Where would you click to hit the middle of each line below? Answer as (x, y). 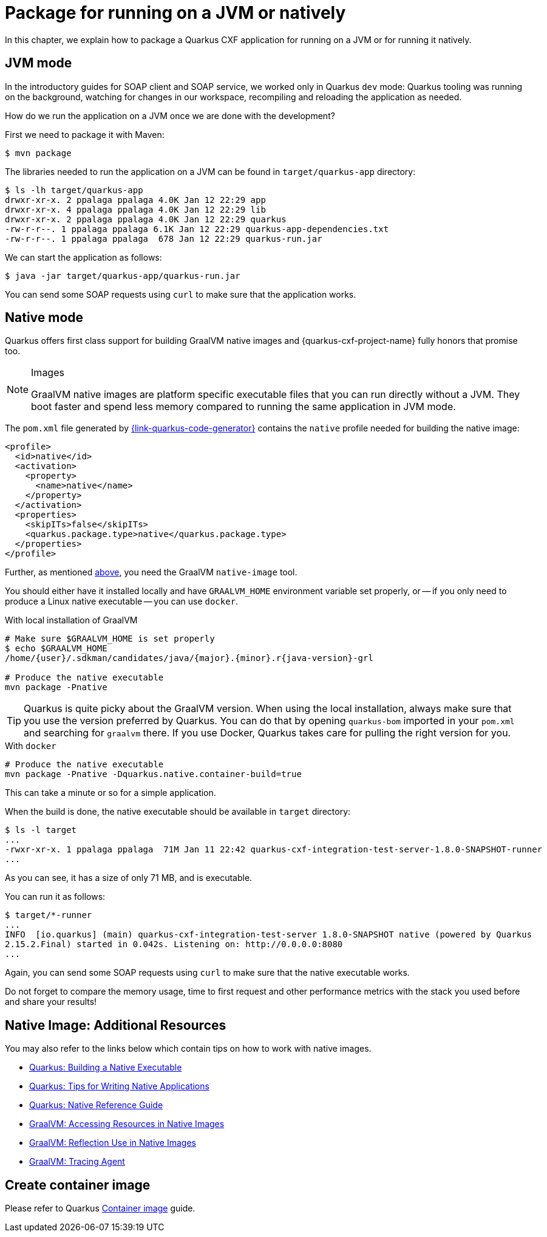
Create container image (78, 1185)
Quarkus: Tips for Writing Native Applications (119, 1086)
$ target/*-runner (49, 915)
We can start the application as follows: (83, 257)
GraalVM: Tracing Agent (77, 1162)
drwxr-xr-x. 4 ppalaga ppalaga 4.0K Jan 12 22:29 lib (135, 209)
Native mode (44, 318)
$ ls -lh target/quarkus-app (74, 190)
